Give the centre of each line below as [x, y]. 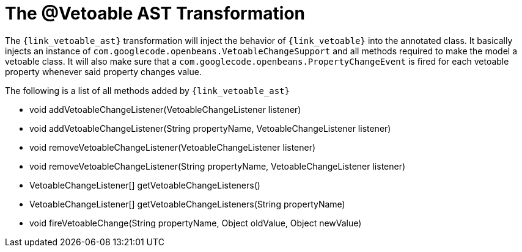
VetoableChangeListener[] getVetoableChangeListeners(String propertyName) [187, 204]
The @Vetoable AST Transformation [155, 13]
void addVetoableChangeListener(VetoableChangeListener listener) [165, 109]
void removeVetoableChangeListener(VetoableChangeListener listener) [173, 147]
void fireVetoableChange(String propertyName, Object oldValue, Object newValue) [196, 223]
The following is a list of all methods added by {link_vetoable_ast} [147, 90]
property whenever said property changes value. [103, 71]
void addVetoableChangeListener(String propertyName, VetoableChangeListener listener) [210, 128]
